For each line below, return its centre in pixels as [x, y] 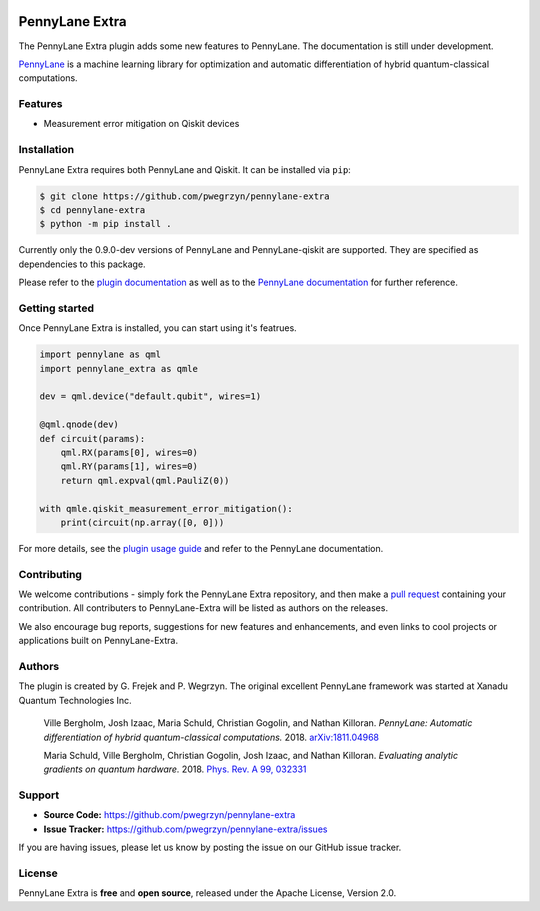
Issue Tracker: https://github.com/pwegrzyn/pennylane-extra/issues [185, 829]
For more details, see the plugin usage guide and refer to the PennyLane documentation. [201, 548]
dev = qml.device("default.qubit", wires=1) [150, 396]
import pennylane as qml [100, 354]
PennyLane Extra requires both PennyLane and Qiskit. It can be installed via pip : [185, 169]
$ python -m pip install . [105, 224]
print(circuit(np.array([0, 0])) [142, 522]
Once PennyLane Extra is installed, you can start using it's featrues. [157, 328]
